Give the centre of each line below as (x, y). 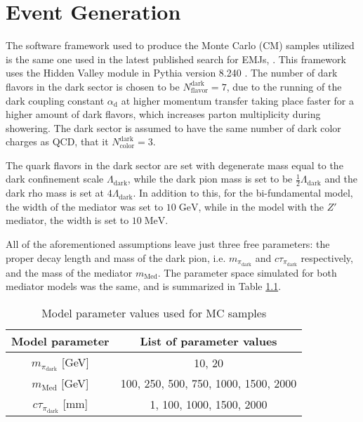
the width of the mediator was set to (85, 206)
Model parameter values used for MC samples (154, 312)
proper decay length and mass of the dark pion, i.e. (116, 257)
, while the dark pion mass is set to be (210, 179)
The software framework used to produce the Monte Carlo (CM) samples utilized (180, 45)
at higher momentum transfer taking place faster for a (237, 100)
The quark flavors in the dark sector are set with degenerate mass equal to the (174, 165)
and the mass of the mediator (69, 272)
